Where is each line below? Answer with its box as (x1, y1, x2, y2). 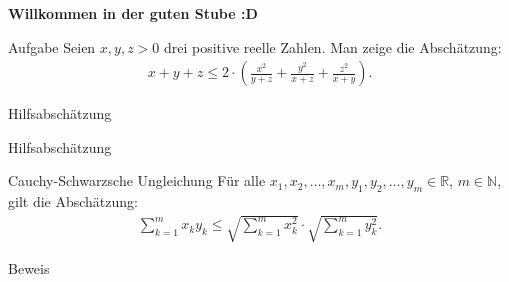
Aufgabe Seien (8, 36, 96, 57)
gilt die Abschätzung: (8, 191, 138, 212)
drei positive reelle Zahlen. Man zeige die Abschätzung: (163, 36, 502, 57)
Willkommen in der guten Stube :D (8, 3, 258, 23)
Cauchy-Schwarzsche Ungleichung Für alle (8, 170, 266, 191)
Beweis (8, 258, 50, 279)
